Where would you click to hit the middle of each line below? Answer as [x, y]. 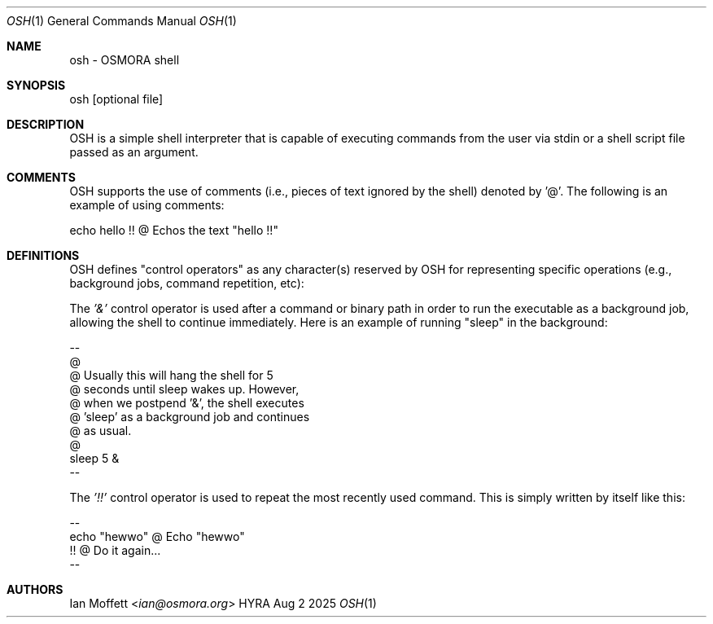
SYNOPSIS [36, 85]
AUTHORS [35, 589]
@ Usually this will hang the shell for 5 [171, 375]
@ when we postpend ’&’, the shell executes [187, 403]
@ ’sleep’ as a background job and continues [190, 417]
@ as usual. [101, 431]
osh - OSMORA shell [125, 60]
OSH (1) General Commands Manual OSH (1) [122, 21]
